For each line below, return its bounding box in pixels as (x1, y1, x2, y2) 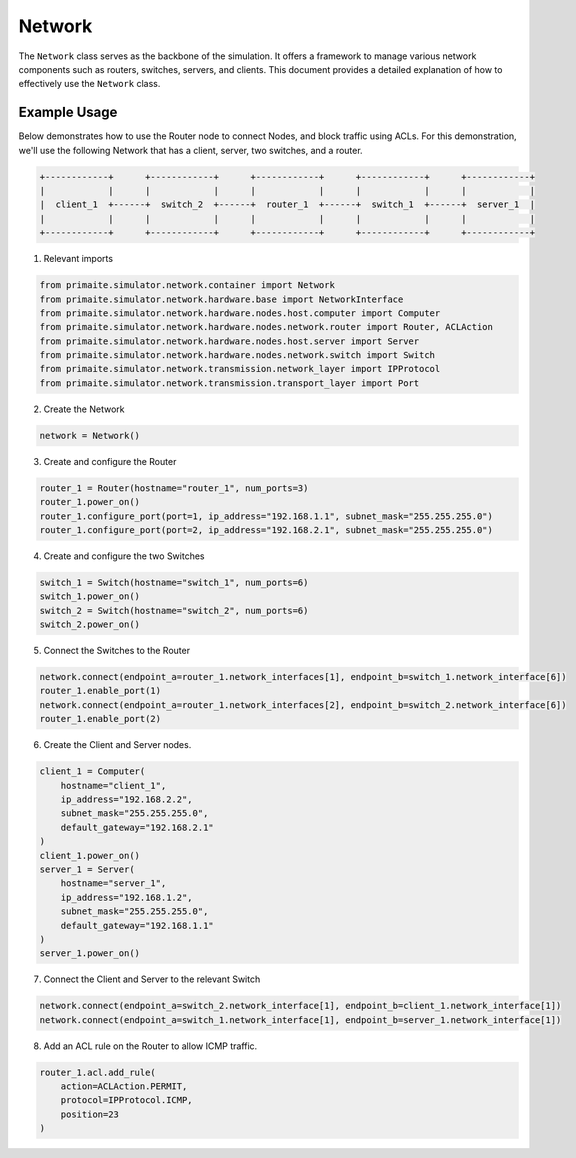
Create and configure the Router (43, 455, 177, 467)
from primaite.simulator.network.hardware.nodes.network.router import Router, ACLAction (39, 321, 494, 333)
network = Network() (39, 430, 140, 441)
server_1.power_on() (39, 948, 140, 959)
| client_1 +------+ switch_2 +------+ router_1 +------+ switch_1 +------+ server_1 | (39, 199, 535, 210)
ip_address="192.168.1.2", (60, 891, 194, 903)
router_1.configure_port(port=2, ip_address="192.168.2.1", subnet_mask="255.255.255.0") (39, 524, 494, 535)
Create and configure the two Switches (43, 550, 205, 562)
